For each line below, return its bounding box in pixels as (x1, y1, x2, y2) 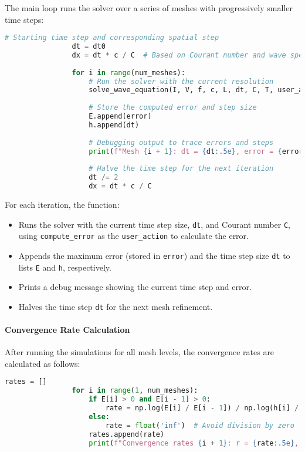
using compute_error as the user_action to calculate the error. (18, 230, 249, 242)
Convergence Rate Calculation (5, 323, 130, 335)
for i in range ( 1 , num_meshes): (72, 386, 198, 395)
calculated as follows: (5, 357, 80, 369)
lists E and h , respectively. (18, 261, 111, 273)
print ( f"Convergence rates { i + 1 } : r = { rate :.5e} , (89, 438, 299, 447)
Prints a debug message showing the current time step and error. (18, 281, 252, 293)
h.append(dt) (89, 120, 140, 129)
